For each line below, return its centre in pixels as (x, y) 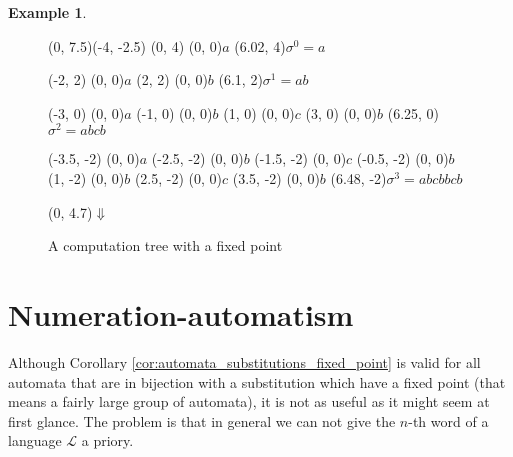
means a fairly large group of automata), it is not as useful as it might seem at (249, 401)
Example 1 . (47, 12)
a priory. (107, 440)
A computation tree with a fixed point (165, 245)
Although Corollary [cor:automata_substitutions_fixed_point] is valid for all (244, 361)
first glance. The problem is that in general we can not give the (202, 420)
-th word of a (448, 420)
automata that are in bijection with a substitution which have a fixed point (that (257, 381)
